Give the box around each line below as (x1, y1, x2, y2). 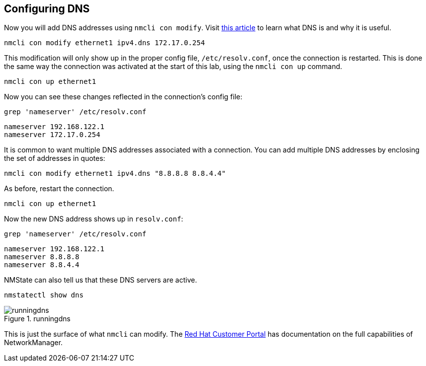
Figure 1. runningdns (4, 314, 71, 323)
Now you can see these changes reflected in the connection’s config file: (4, 92, 243, 101)
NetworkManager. (4, 338, 63, 347)
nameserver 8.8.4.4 (4, 261, 79, 269)
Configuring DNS (4, 2, 90, 15)
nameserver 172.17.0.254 (4, 131, 100, 139)
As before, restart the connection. (4, 184, 114, 193)
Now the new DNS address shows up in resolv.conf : (4, 215, 183, 223)
